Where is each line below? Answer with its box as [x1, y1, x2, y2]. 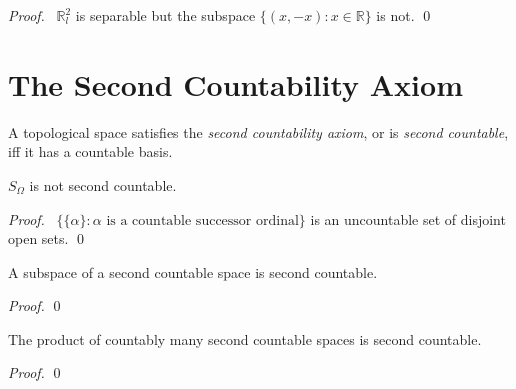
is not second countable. [29, 174, 177, 195]
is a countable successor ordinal [106, 213, 299, 228]
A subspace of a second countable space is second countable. [8, 261, 378, 282]
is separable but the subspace [75, 5, 256, 25]
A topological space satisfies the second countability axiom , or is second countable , [8, 121, 509, 142]
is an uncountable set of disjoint [310, 208, 506, 229]
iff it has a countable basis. [8, 141, 173, 162]
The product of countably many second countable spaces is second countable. [8, 328, 482, 349]
